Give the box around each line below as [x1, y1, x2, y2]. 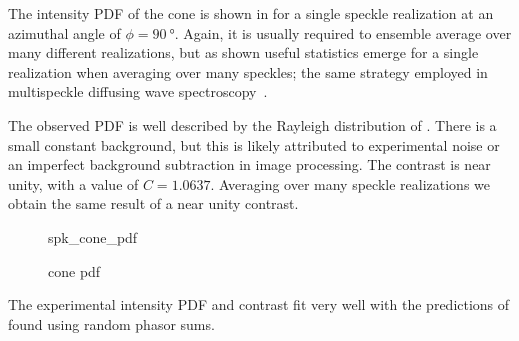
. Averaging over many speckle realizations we [210, 173, 490, 194]
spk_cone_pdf [48, 226, 138, 247]
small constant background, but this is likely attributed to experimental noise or [8, 134, 500, 155]
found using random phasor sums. [8, 313, 215, 334]
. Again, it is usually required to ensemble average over [174, 22, 512, 43]
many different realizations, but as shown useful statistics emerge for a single [8, 42, 479, 63]
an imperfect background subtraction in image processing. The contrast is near [8, 154, 491, 175]
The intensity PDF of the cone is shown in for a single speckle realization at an [8, 3, 494, 23]
